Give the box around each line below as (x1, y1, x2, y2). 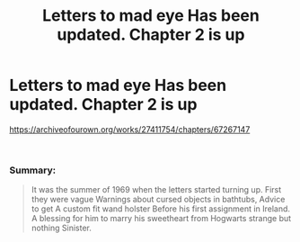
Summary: (9, 164, 57, 176)
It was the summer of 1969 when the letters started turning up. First (31, 184, 282, 195)
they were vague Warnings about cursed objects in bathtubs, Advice (31, 194, 286, 205)
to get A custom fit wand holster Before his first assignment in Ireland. (31, 203, 290, 214)
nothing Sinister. (31, 222, 92, 234)
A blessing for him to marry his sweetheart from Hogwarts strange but (31, 213, 292, 224)
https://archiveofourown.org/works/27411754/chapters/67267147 (9, 123, 251, 135)
